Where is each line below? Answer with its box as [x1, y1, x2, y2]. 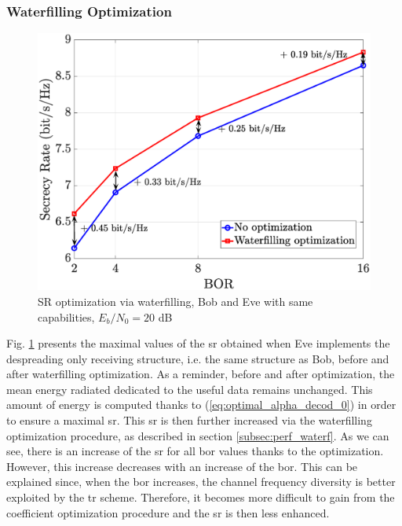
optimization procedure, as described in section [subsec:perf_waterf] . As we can [6, 427, 389, 443]
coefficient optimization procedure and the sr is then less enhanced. [6, 504, 330, 520]
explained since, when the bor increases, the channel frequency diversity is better [6, 473, 396, 490]
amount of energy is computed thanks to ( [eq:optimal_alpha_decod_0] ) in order [6, 396, 397, 413]
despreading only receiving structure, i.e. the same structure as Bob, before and [6, 350, 389, 366]
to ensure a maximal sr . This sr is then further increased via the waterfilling [6, 412, 372, 429]
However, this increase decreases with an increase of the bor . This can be [6, 458, 358, 474]
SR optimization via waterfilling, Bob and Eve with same [38, 292, 313, 309]
